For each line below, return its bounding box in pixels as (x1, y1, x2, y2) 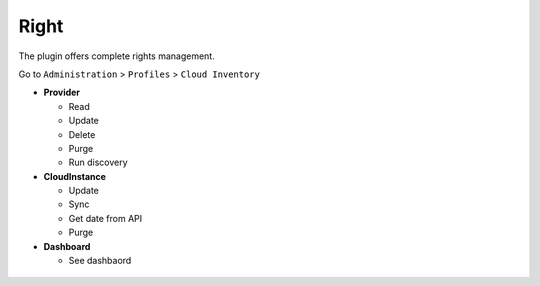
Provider (43, 86, 80, 99)
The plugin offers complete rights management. (18, 50, 215, 62)
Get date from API (68, 212, 143, 224)
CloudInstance (43, 170, 107, 182)
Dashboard (43, 240, 91, 252)
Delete (68, 128, 96, 140)
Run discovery (68, 156, 129, 169)
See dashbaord (68, 255, 132, 267)
